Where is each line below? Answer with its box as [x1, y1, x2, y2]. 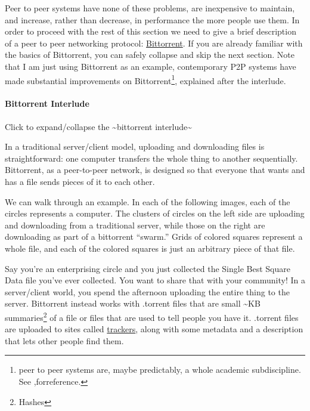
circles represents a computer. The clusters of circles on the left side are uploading [5, 207, 305, 220]
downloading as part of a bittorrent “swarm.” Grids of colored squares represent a [5, 230, 303, 243]
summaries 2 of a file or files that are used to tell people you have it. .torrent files [5, 309, 299, 323]
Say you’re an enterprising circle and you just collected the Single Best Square [5, 262, 290, 274]
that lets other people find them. [5, 334, 124, 347]
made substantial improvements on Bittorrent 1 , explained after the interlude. [5, 72, 286, 86]
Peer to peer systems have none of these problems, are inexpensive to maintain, [5, 2, 295, 14]
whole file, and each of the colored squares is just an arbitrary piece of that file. [5, 242, 295, 254]
